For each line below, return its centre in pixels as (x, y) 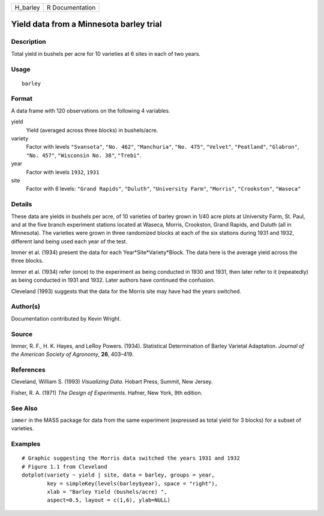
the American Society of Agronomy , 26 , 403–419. (73, 354)
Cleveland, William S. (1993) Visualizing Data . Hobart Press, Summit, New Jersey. (112, 382)
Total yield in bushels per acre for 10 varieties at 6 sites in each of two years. (106, 53)
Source (22, 334)
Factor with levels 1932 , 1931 (63, 172)
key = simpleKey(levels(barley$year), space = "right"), (133, 483)
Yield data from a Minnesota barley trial (86, 24)
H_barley (27, 7)
